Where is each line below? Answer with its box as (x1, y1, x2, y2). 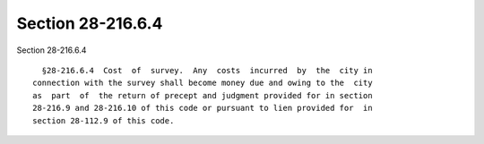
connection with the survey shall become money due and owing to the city (32, 78, 373, 89)
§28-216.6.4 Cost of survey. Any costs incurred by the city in (41, 65, 373, 75)
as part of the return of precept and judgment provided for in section (32, 90, 373, 100)
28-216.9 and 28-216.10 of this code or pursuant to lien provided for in (32, 103, 373, 114)
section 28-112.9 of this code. (32, 115, 175, 125)
